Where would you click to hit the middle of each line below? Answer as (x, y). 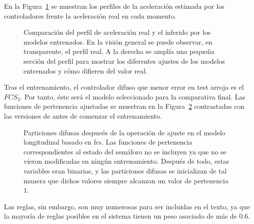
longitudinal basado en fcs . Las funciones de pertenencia (108, 142)
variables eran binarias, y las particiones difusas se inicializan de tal (125, 170)
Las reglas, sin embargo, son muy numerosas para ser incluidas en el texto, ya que (127, 206)
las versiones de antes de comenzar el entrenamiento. (83, 115)
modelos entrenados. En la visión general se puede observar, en (118, 41)
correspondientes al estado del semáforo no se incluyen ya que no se (125, 151)
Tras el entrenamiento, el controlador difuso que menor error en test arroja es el (124, 87)
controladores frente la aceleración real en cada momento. (90, 15)
